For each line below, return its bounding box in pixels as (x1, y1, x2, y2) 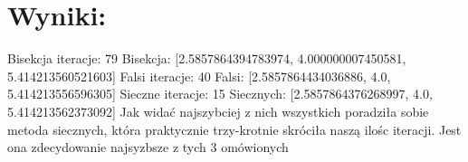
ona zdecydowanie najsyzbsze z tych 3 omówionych (7, 138, 289, 157)
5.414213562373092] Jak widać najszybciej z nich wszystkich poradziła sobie (7, 101, 429, 120)
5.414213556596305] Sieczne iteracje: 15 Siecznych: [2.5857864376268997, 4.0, (7, 84, 433, 103)
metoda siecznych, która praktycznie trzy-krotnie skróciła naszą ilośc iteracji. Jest (7, 119, 462, 138)
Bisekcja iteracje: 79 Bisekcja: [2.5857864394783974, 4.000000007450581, (7, 49, 406, 68)
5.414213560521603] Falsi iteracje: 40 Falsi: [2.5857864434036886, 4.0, (7, 66, 391, 85)
